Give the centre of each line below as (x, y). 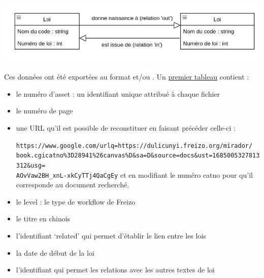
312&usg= (31, 165)
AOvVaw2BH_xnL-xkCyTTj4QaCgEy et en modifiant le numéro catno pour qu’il (134, 174)
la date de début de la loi (55, 252)
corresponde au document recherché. (73, 185)
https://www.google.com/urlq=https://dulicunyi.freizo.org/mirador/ (134, 146)
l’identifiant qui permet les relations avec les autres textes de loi (115, 270)
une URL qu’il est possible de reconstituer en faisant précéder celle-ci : (126, 128)
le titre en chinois (43, 219)
